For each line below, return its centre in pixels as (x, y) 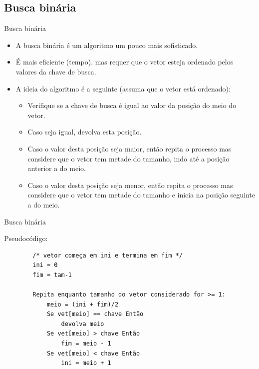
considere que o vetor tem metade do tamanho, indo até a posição (129, 158)
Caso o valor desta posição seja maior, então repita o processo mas (129, 148)
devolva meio (83, 324)
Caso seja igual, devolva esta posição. (85, 132)
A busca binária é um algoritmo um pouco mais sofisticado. (107, 45)
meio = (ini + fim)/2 (83, 304)
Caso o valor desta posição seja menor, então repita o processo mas (130, 185)
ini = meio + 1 (86, 363)
